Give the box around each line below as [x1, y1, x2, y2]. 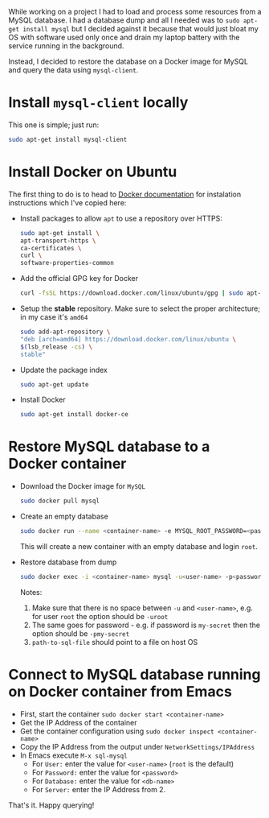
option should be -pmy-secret [31, 628, 130, 638]
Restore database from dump [19, 557, 117, 567]
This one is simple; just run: [8, 120, 100, 130]
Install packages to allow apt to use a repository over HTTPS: [19, 213, 222, 223]
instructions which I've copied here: [8, 197, 127, 208]
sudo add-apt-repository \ [19, 328, 111, 336]
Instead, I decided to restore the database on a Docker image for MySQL [8, 56, 249, 66]
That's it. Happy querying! [8, 800, 95, 810]
